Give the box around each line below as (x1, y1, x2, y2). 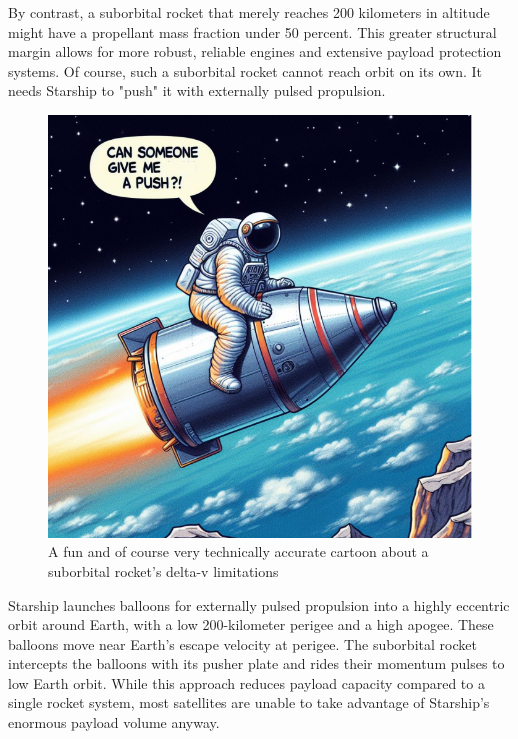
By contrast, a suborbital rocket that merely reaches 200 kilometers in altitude (8, 2, 490, 22)
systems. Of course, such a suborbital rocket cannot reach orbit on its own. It (8, 60, 482, 81)
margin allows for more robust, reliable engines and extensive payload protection (8, 41, 502, 62)
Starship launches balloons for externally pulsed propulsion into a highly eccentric (8, 594, 510, 615)
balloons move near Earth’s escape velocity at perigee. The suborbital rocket (8, 633, 477, 654)
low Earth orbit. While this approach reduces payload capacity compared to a (8, 672, 485, 693)
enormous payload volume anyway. (8, 712, 220, 733)
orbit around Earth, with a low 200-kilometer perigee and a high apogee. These (8, 614, 494, 635)
